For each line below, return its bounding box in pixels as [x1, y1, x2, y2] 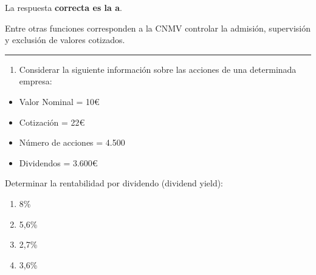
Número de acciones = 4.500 [19, 136, 125, 149]
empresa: [19, 75, 52, 87]
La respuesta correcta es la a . [5, 1, 122, 13]
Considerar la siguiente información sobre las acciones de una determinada [19, 63, 297, 75]
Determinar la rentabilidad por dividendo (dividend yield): [5, 177, 224, 189]
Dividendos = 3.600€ [19, 156, 98, 169]
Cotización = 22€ [19, 115, 85, 128]
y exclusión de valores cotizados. [5, 33, 125, 46]
